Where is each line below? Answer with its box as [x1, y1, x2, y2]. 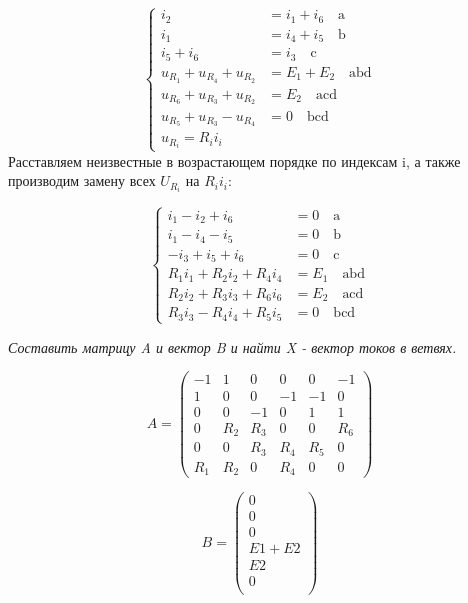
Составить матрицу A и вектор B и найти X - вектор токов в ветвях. [8, 336, 457, 357]
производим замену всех [8, 170, 156, 191]
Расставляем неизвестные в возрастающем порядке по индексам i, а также [8, 150, 461, 171]
